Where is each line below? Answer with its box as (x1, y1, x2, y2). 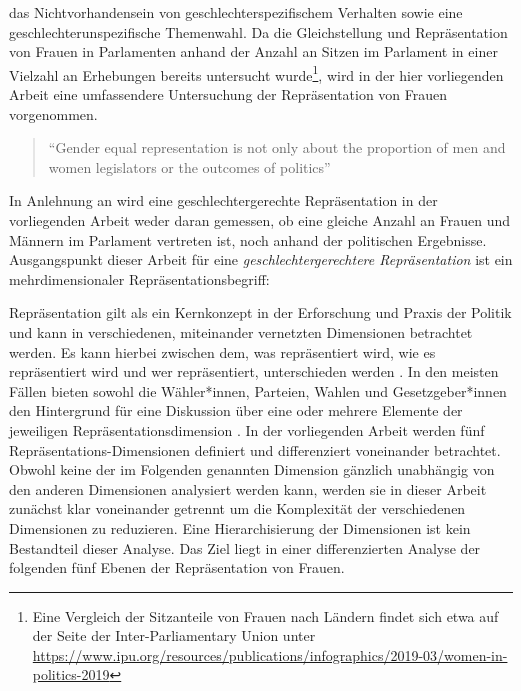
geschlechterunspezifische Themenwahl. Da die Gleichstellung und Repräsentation (9, 21, 508, 42)
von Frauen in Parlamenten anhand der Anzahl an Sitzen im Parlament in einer (9, 41, 498, 62)
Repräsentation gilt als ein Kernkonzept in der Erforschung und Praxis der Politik (9, 302, 512, 323)
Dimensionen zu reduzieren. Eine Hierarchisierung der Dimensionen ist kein (9, 517, 471, 538)
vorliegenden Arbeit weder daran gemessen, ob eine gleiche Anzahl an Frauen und (9, 210, 511, 230)
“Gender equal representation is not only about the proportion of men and (48, 137, 506, 158)
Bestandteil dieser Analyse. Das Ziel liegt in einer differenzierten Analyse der (9, 537, 481, 558)
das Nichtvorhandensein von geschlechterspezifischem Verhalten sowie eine (9, 2, 463, 22)
